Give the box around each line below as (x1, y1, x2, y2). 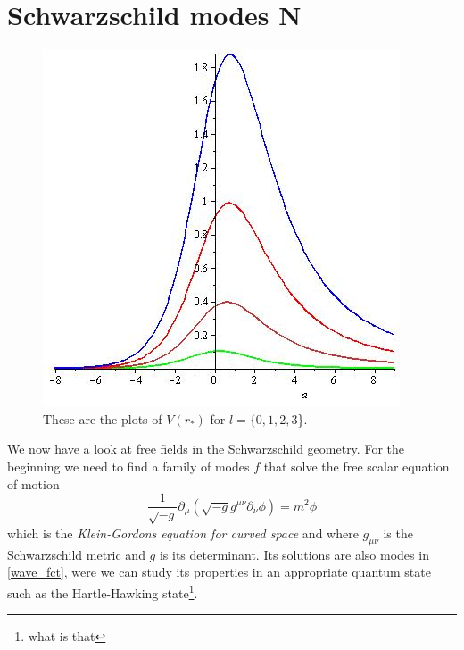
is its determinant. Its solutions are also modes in (159, 545, 429, 563)
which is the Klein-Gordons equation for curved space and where (7, 523, 359, 542)
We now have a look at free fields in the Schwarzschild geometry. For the (7, 439, 404, 458)
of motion (7, 474, 60, 493)
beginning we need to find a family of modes (7, 456, 250, 475)
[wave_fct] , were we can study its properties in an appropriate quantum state (7, 562, 431, 581)
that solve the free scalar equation (263, 456, 450, 475)
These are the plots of (43, 409, 162, 428)
